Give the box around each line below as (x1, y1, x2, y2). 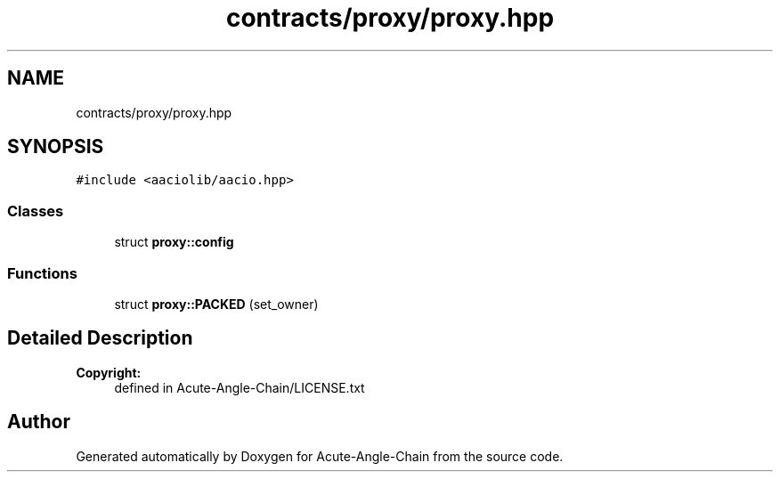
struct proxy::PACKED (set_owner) (114, 296, 319, 312)
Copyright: (76, 364, 142, 380)
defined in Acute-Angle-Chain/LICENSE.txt (114, 379, 365, 395)
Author (7, 410, 70, 434)
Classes (7, 201, 64, 220)
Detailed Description (7, 327, 193, 350)
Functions (7, 264, 77, 282)
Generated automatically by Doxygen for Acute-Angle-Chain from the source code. (76, 448, 564, 464)
